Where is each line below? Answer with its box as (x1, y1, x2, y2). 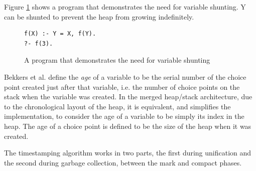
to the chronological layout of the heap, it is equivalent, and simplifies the (4, 101, 231, 111)
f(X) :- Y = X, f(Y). (24, 30, 96, 38)
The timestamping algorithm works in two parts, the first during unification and (4, 147, 251, 158)
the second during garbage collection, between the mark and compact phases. (4, 157, 242, 167)
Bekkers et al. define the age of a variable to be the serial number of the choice (4, 71, 246, 82)
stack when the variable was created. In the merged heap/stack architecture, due (4, 91, 252, 102)
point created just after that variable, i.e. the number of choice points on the (4, 81, 240, 92)
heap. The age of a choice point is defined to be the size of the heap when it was (4, 120, 251, 131)
